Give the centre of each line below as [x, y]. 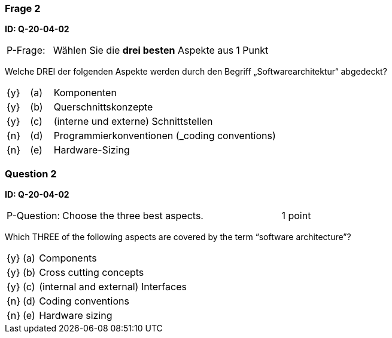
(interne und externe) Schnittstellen [133, 122]
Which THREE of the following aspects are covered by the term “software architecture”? [178, 237]
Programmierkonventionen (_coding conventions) [165, 136]
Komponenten [85, 93]
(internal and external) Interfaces [113, 287]
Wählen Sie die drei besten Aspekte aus [143, 50]
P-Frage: [26, 50]
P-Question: [34, 216]
